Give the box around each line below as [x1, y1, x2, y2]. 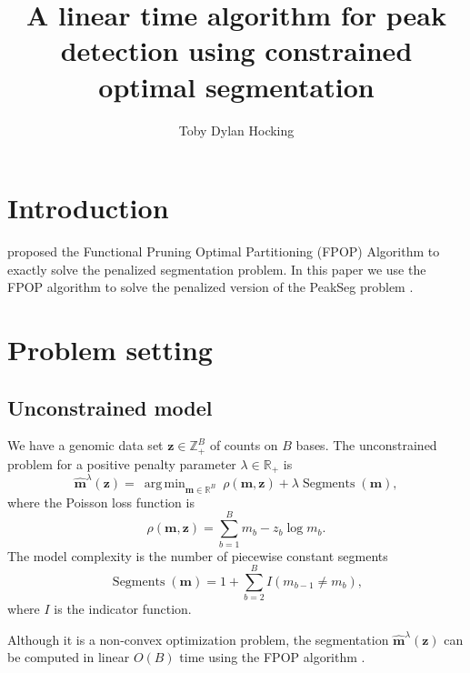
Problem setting [7, 331, 213, 367]
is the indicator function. [54, 599, 192, 618]
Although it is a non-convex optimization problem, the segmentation [7, 629, 389, 648]
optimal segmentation [98, 67, 375, 105]
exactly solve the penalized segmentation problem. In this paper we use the [7, 259, 426, 278]
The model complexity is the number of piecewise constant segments [7, 546, 388, 565]
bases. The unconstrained [295, 436, 437, 455]
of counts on [209, 436, 278, 455]
